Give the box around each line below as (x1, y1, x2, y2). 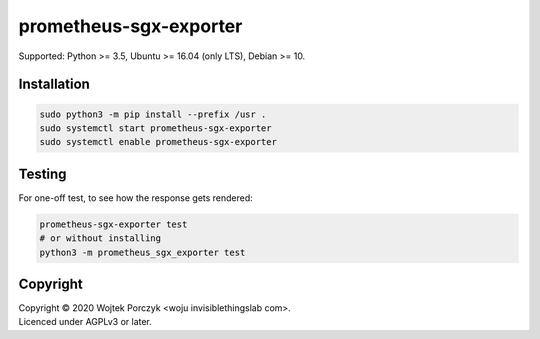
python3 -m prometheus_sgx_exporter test (39, 246, 246, 258)
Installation (18, 76, 90, 93)
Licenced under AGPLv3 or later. (18, 316, 152, 328)
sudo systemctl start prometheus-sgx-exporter (39, 122, 272, 134)
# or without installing (39, 233, 162, 244)
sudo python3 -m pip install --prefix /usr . (39, 108, 267, 120)
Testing (18, 165, 67, 182)
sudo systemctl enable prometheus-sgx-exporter (39, 136, 277, 148)
